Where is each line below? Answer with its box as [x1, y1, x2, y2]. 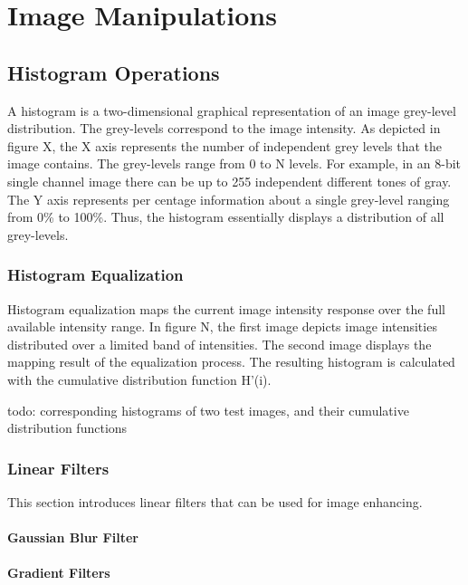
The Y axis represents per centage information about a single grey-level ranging [7, 189, 450, 208]
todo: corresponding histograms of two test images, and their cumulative [7, 400, 409, 419]
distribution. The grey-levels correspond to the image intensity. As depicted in [7, 119, 441, 138]
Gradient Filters [7, 563, 110, 582]
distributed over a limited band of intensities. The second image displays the [7, 334, 432, 353]
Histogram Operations [7, 58, 220, 86]
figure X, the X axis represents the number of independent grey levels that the [7, 136, 442, 155]
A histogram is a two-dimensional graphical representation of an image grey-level [7, 101, 456, 120]
